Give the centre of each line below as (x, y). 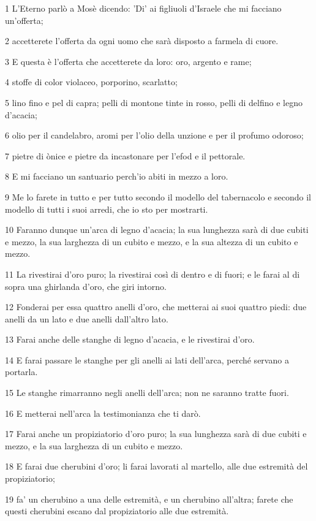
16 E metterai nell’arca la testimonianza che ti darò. (103, 413)
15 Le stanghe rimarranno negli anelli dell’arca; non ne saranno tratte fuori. (147, 393)
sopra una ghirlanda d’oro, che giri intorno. (86, 286)
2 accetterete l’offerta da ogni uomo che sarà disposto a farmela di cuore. (142, 41)
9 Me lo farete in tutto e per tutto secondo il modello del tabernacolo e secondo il (158, 196)
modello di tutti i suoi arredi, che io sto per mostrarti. (107, 209)
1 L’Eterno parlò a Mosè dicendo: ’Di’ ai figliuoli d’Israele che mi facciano (143, 8)
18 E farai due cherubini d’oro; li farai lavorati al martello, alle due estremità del (156, 466)
